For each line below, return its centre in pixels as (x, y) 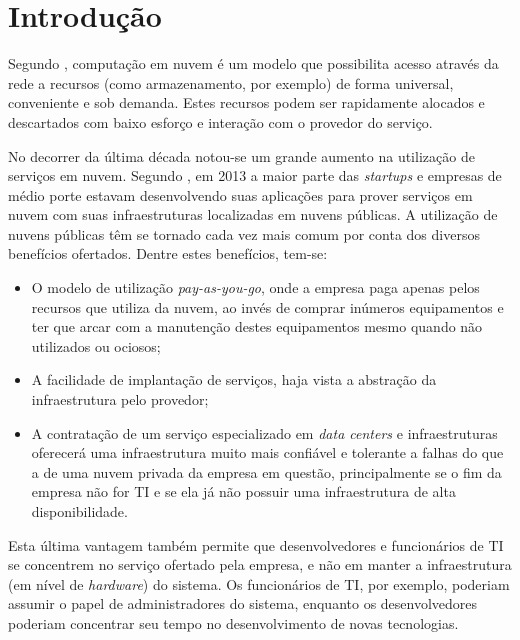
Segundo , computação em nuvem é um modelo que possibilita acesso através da (253, 63)
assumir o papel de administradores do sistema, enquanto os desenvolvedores (243, 603)
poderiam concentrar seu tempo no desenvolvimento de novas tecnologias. (233, 622)
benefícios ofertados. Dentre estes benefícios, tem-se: (168, 253)
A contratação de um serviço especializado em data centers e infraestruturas (264, 432)
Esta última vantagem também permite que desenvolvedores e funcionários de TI (256, 544)
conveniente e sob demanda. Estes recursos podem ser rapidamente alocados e (246, 102)
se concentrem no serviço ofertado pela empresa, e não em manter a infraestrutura (260, 564)
